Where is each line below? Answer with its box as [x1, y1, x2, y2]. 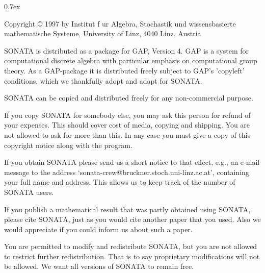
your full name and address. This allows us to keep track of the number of [4, 177, 235, 187]
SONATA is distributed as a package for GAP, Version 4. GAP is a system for [4, 45, 249, 56]
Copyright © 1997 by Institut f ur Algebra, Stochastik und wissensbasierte [4, 18, 236, 29]
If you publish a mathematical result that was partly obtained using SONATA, [4, 204, 251, 214]
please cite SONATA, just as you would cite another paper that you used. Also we [4, 214, 261, 225]
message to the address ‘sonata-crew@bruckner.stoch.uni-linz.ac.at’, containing [4, 166, 249, 177]
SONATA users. [4, 186, 54, 197]
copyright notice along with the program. [4, 139, 132, 150]
